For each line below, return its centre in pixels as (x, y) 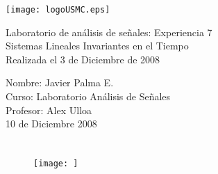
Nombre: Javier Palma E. (60, 82)
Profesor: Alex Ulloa (49, 110)
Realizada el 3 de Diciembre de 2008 (83, 59)
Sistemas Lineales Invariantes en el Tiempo (97, 46)
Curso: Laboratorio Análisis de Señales (88, 96)
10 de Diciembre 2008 (51, 124)
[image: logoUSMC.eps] (58, 10)
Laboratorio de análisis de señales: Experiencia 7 (109, 32)
